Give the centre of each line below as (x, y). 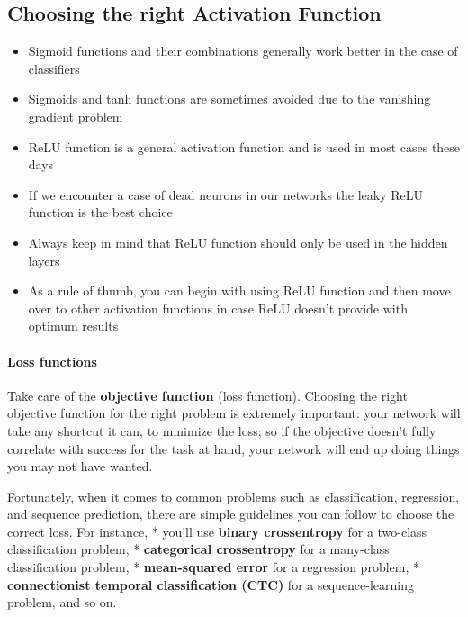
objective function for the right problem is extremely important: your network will (234, 413)
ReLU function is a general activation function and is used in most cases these (244, 146)
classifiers (54, 68)
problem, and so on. (62, 602)
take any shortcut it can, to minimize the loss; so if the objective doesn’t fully (222, 430)
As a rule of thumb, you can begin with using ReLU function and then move (239, 290)
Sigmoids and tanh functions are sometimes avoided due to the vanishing (229, 99)
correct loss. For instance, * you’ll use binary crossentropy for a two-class (217, 531)
